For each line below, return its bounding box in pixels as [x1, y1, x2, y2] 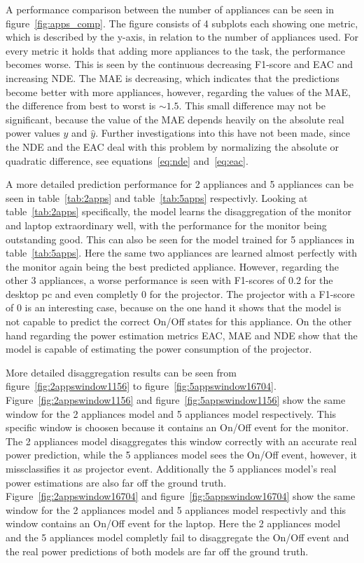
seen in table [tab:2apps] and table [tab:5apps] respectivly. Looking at [6, 190, 308, 205]
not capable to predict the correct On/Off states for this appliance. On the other [6, 314, 352, 329]
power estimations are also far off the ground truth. [6, 475, 227, 489]
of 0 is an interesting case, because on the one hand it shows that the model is [6, 300, 342, 315]
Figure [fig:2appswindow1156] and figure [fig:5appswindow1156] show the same [6, 393, 346, 407]
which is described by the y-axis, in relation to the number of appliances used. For [6, 29, 358, 44]
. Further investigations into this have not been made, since [95, 126, 351, 140]
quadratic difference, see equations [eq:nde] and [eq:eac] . [6, 153, 248, 168]
